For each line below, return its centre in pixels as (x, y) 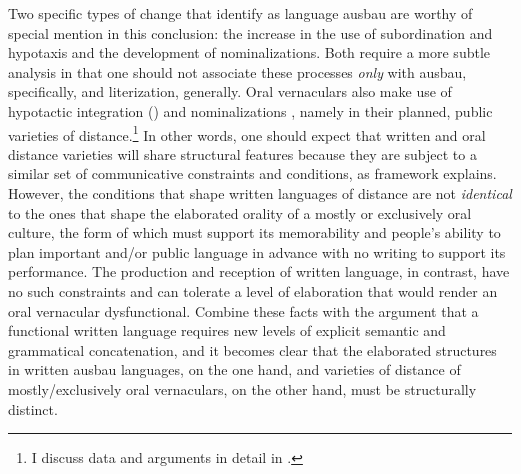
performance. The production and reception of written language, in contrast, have (259, 271)
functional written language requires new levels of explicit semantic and (227, 330)
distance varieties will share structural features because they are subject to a (242, 153)
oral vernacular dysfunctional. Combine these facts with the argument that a (243, 310)
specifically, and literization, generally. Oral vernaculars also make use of (230, 91)
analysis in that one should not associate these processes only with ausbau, (237, 71)
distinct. (33, 408)
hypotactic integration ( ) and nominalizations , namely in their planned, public (250, 110)
